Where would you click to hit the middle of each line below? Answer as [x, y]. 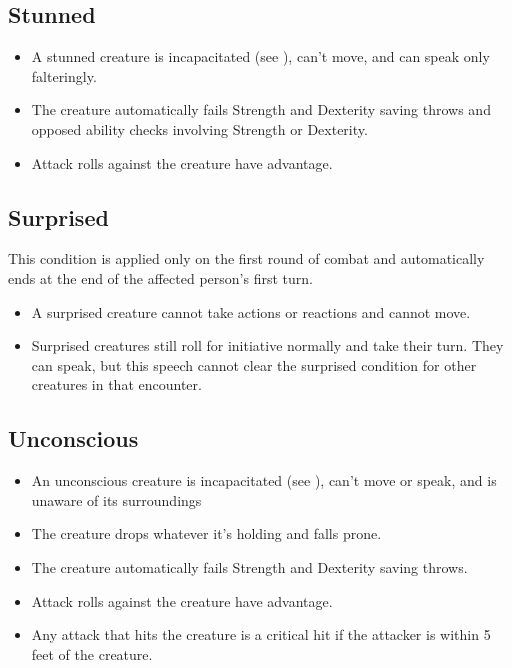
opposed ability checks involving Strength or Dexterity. [199, 128]
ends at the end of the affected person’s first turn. [160, 277]
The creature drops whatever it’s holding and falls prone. [206, 533]
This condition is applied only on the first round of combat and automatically [246, 258]
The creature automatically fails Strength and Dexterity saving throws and [261, 109]
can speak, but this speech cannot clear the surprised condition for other [254, 364]
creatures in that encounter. [116, 384]
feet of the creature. [92, 653]
